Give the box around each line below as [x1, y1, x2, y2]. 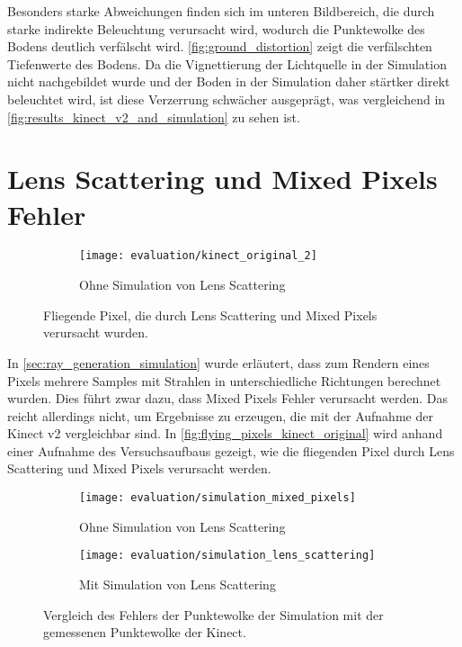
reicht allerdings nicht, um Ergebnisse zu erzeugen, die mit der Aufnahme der [7, 406, 433, 425]
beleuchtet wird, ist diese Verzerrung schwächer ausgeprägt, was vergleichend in [7, 89, 446, 108]
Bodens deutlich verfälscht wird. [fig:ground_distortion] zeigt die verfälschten [7, 37, 432, 56]
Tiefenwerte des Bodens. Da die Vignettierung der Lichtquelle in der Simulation [7, 54, 447, 73]
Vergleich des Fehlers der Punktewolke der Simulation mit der [43, 605, 384, 624]
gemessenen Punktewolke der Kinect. [43, 623, 246, 642]
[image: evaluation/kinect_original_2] [79, 249, 317, 263]
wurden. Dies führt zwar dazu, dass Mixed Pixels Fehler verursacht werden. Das [7, 389, 448, 408]
